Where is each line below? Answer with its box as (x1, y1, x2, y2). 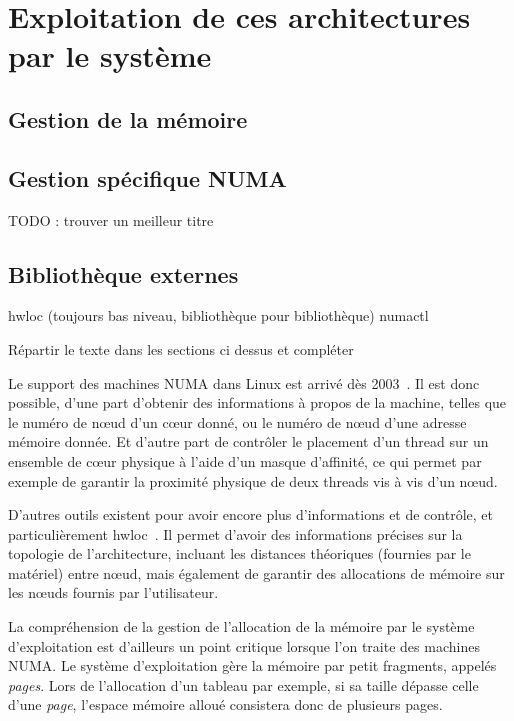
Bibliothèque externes (8, 258, 239, 289)
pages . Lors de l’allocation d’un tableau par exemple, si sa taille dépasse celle (8, 674, 479, 695)
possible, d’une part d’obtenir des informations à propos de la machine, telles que (8, 392, 507, 413)
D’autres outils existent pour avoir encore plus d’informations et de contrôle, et (8, 504, 493, 525)
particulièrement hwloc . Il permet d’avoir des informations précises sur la (8, 523, 463, 544)
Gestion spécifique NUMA (8, 162, 287, 193)
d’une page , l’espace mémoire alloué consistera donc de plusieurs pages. (8, 694, 443, 715)
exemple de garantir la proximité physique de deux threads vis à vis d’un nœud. (8, 470, 498, 491)
